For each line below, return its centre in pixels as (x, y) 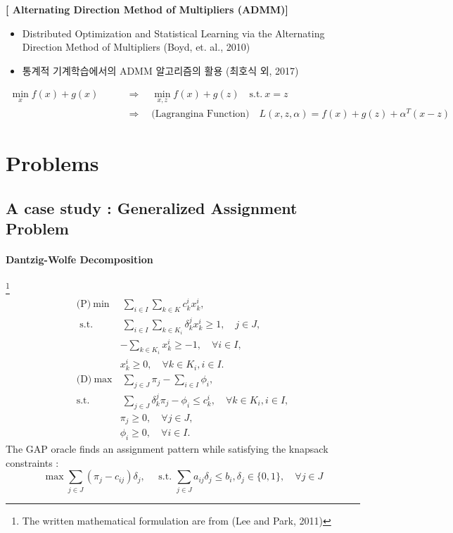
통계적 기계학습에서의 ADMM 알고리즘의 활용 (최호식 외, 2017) (160, 70)
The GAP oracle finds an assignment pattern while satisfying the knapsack (167, 449)
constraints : (32, 462)
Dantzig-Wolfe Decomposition (79, 259)
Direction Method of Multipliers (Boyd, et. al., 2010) (136, 47)
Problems (52, 162)
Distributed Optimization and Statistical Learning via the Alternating (173, 33)
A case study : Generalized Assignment (152, 207)
